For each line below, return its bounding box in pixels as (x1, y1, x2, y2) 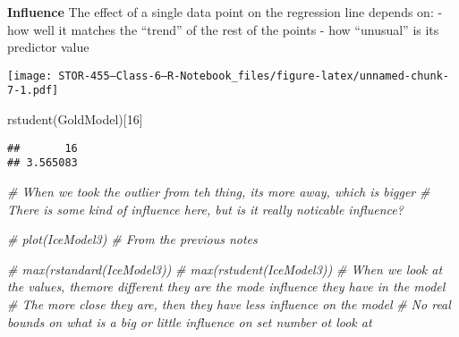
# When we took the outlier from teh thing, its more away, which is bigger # (7, 182, 430, 200)
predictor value (7, 38, 89, 56)
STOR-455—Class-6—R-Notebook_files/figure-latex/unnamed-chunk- (58, 69, 449, 82)
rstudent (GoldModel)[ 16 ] (7, 110, 143, 129)
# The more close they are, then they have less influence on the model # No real (7, 294, 451, 313)
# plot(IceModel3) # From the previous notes (7, 230, 258, 249)
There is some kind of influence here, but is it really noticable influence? (7, 199, 404, 218)
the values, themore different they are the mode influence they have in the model (7, 277, 446, 296)
